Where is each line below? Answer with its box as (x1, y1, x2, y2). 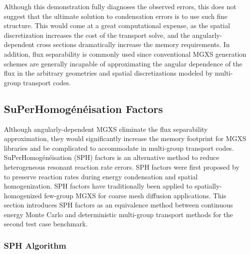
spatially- (194, 181, 222, 191)
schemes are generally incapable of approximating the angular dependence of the (4, 58, 243, 68)
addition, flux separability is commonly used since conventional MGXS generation (4, 48, 247, 59)
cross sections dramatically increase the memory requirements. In (36, 39, 230, 49)
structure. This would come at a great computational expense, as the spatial (4, 20, 230, 31)
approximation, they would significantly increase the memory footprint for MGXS (4, 133, 247, 143)
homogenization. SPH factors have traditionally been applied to (4, 181, 192, 191)
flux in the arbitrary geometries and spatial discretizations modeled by (4, 68, 213, 78)
